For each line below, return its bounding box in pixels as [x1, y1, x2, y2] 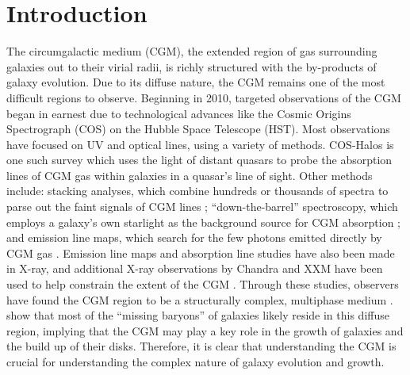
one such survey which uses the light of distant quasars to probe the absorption [6, 151, 393, 168]
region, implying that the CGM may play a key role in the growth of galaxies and [6, 322, 404, 339]
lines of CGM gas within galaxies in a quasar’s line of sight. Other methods [6, 166, 373, 183]
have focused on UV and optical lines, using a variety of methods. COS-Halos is [6, 136, 394, 152]
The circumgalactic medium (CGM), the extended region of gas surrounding [6, 43, 377, 59]
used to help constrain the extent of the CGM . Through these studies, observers [6, 276, 399, 293]
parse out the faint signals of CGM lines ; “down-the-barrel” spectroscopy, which [6, 198, 398, 215]
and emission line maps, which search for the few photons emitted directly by [6, 229, 382, 246]
